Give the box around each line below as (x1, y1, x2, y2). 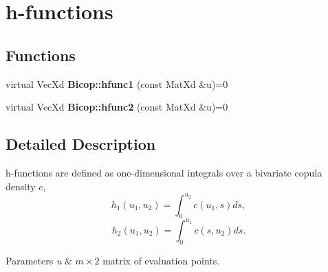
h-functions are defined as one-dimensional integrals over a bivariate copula (6, 165, 322, 179)
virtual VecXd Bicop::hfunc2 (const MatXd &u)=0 (6, 100, 228, 114)
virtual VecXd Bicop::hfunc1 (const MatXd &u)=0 (6, 76, 228, 91)
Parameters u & (6, 253, 72, 267)
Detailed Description (6, 133, 156, 155)
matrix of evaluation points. (102, 253, 220, 267)
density (6, 179, 36, 193)
